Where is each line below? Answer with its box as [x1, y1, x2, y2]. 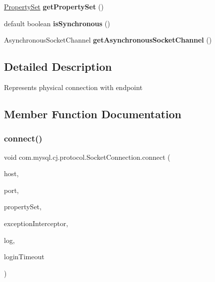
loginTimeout [4, 251, 44, 262]
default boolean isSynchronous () [4, 18, 110, 28]
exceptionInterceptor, [4, 218, 68, 228]
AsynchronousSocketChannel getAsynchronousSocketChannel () [4, 35, 212, 45]
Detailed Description [4, 59, 112, 74]
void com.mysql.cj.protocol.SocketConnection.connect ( [4, 151, 171, 162]
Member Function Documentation [4, 106, 182, 121]
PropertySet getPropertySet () [4, 1, 104, 11]
